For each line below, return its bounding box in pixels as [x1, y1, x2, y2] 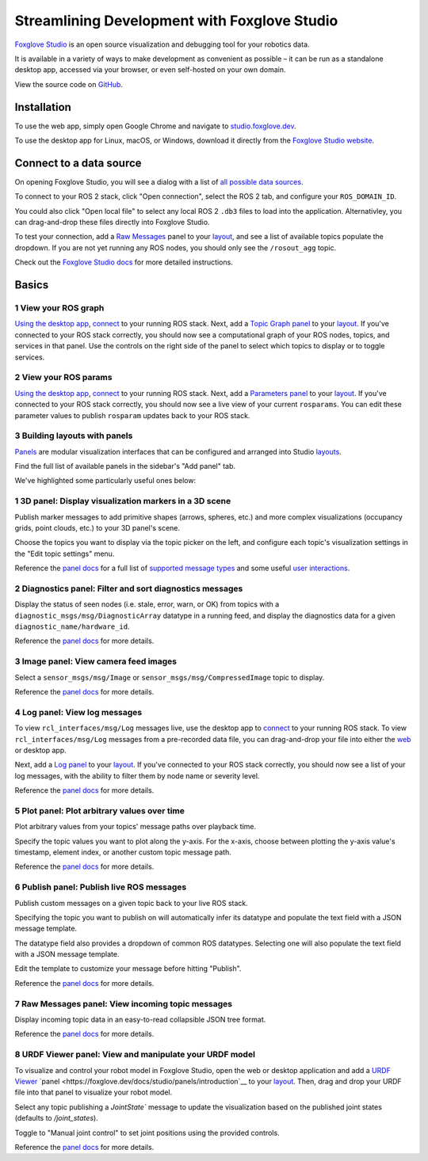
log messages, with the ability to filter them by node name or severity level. [14, 771, 260, 780]
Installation [14, 100, 71, 114]
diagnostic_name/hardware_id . [14, 622, 130, 631]
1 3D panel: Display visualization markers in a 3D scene [14, 496, 231, 507]
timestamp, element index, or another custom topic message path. [14, 847, 231, 857]
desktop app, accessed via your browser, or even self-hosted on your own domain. [14, 65, 286, 74]
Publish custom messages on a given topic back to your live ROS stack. [14, 898, 249, 908]
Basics [14, 278, 49, 292]
